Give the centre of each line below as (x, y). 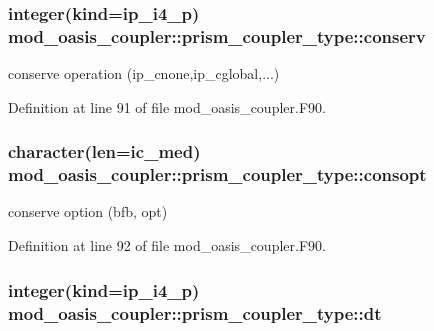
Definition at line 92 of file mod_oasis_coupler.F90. (167, 245)
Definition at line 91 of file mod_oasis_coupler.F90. (167, 106)
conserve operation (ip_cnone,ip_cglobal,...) (144, 73)
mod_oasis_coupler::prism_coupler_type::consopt (217, 174)
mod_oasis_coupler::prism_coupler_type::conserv (217, 35)
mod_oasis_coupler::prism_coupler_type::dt (195, 312)
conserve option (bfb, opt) (88, 211)
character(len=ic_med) (104, 151)
